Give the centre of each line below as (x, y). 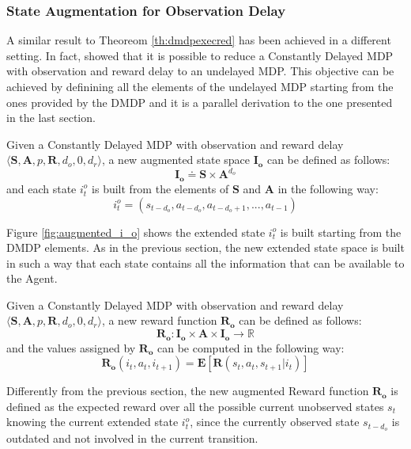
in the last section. (51, 118)
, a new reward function (159, 320)
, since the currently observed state (275, 422)
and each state (41, 188)
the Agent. (32, 278)
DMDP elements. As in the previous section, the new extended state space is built (205, 247)
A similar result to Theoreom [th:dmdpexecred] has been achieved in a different (199, 40)
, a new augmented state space (176, 160)
